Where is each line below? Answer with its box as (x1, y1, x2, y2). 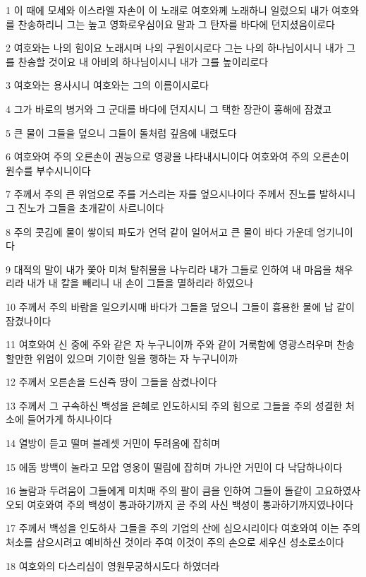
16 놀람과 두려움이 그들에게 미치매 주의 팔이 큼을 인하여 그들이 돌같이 (6, 483, 312, 498)
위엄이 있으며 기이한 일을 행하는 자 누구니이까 (36, 350, 238, 365)
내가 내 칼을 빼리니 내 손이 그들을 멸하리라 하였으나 (27, 275, 254, 290)
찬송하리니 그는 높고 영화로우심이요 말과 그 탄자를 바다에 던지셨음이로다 (18, 16, 335, 31)
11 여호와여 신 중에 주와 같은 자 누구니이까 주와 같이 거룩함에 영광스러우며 (6, 337, 334, 352)
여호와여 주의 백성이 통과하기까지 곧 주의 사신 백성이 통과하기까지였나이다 (27, 496, 353, 511)
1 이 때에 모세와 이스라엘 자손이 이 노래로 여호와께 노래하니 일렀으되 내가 (6, 3, 329, 17)
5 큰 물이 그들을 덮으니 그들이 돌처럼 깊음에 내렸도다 (6, 125, 237, 140)
